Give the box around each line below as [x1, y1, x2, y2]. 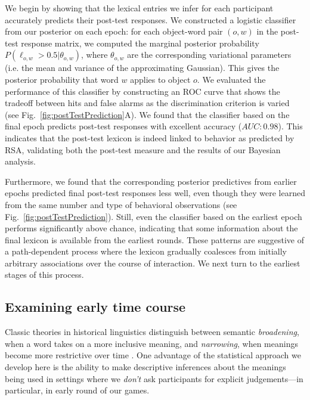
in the [256, 25, 278, 38]
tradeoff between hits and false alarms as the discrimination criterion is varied [5, 97, 290, 109]
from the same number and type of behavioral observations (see [5, 198, 237, 210]
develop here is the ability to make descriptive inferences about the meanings [5, 361, 286, 373]
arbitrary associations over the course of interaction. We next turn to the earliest [5, 256, 300, 269]
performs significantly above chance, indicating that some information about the [5, 222, 298, 234]
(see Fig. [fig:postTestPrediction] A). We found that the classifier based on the [5, 108, 290, 120]
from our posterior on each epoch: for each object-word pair [5, 25, 223, 38]
